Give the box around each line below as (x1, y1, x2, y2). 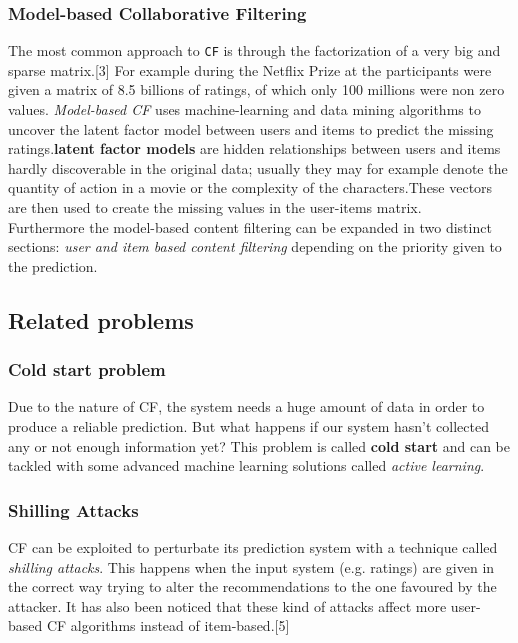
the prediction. (8, 255, 98, 276)
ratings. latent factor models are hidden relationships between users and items (8, 138, 501, 159)
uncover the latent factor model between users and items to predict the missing (8, 118, 494, 139)
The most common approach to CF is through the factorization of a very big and (8, 40, 501, 61)
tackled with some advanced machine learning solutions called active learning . (8, 455, 485, 476)
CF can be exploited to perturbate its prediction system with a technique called (8, 537, 498, 557)
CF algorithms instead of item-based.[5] (46, 615, 290, 636)
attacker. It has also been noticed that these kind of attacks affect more (8, 595, 447, 616)
